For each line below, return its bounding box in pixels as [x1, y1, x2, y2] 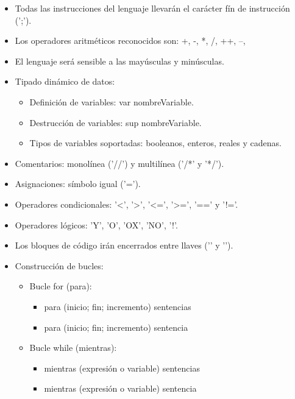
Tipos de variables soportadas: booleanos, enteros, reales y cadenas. [29, 136, 282, 149]
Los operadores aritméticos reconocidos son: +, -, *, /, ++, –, [15, 34, 246, 47]
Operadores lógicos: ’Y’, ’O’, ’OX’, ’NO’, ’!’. [15, 218, 178, 231]
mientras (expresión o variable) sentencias [44, 361, 200, 374]
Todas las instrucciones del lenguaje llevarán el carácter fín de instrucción [15, 2, 290, 14]
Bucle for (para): [29, 280, 92, 292]
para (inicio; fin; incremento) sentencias [44, 300, 191, 312]
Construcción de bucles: [15, 259, 104, 272]
